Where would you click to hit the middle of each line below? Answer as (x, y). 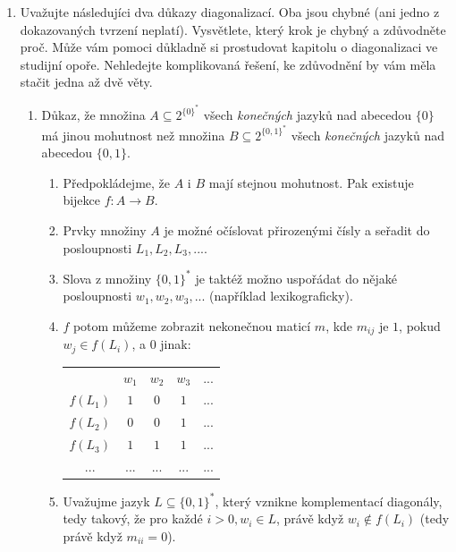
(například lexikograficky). (281, 296)
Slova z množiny (107, 278)
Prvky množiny (105, 230)
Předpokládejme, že (117, 182)
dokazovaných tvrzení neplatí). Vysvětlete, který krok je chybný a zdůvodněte (233, 29)
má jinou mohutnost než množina (133, 135)
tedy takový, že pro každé (133, 518)
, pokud (420, 325)
